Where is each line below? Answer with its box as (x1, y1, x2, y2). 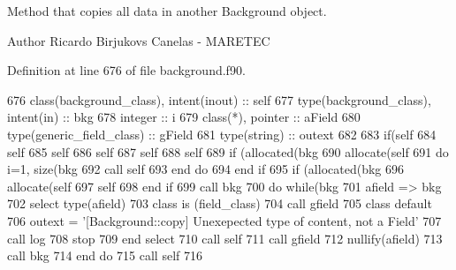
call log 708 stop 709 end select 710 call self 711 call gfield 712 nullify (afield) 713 (7, 229, 443, 247)
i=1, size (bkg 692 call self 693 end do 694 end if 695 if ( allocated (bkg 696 (7, 160, 404, 178)
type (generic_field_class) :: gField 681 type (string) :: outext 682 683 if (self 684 (7, 124, 437, 143)
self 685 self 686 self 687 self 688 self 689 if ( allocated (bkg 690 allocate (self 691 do (7, 142, 449, 161)
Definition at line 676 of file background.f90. (7, 61, 246, 79)
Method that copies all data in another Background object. (7, 2, 327, 19)
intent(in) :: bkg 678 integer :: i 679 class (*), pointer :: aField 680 (7, 108, 361, 126)
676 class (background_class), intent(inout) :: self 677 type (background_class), (7, 90, 431, 109)
